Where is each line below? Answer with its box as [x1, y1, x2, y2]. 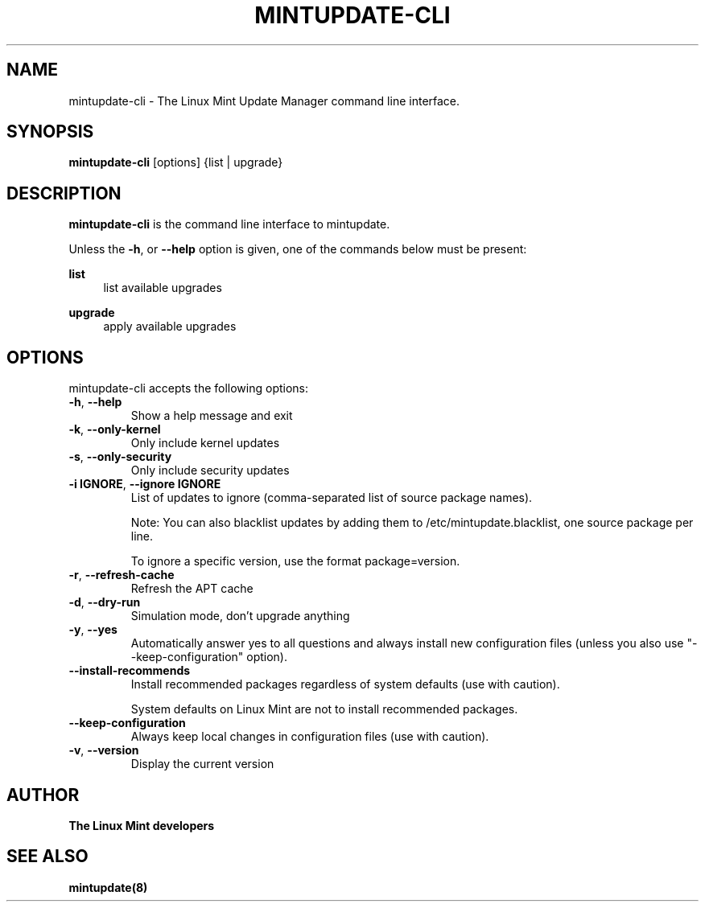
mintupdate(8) [68, 880, 148, 894]
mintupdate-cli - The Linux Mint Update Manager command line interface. [68, 93, 460, 108]
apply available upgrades [103, 319, 237, 334]
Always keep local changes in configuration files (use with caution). [130, 729, 489, 744]
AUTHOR [6, 784, 80, 805]
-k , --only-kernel [68, 422, 161, 437]
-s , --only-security [68, 450, 172, 464]
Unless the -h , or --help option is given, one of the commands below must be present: [68, 242, 527, 257]
